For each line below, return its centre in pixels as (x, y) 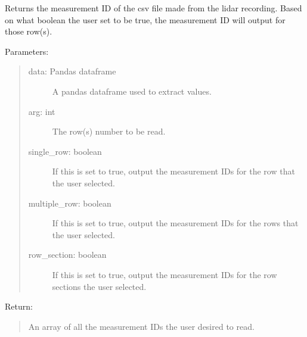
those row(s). (29, 31)
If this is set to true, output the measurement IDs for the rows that (175, 223)
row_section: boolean (67, 255)
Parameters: (27, 51)
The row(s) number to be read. (109, 131)
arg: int (42, 111)
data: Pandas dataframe (72, 71)
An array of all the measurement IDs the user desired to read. (141, 326)
